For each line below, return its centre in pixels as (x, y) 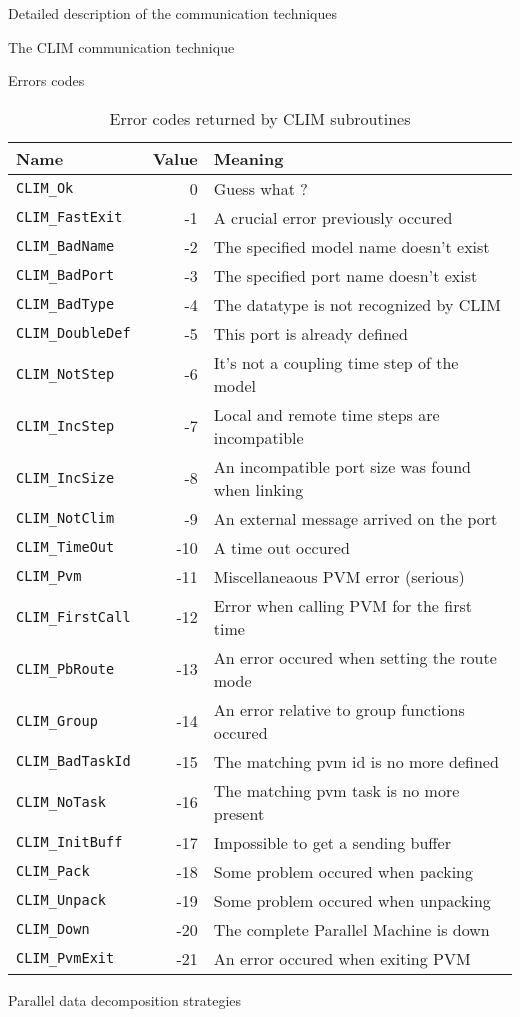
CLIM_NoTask (61, 801)
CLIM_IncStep (65, 425)
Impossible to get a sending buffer (332, 842)
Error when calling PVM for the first (342, 605)
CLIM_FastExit (69, 217)
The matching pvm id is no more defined (356, 761)
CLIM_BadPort (65, 275)
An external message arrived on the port (355, 518)
